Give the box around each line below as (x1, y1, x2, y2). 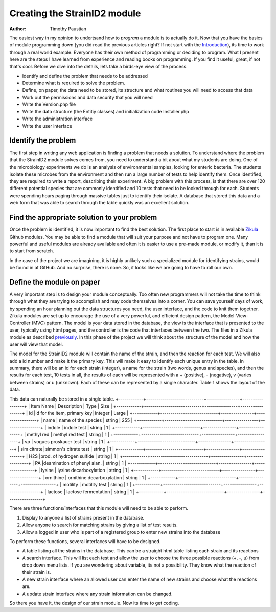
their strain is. (22, 569, 51, 575)
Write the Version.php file (22, 101, 76, 107)
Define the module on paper (9, 277, 101, 286)
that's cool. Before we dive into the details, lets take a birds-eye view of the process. (9, 63, 188, 69)
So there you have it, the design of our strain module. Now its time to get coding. (9, 600, 179, 606)
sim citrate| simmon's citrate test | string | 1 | (20, 446, 114, 452)
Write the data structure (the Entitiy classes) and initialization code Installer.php (22, 108, 189, 114)
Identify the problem (9, 136, 76, 145)
